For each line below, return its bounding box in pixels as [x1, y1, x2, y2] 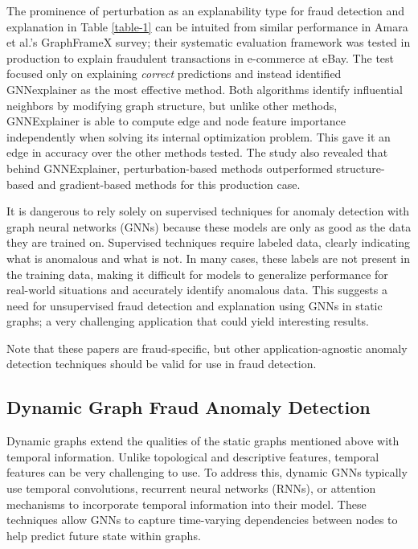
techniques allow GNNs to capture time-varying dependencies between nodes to [6, 511, 398, 528]
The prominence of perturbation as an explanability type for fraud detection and [6, 2, 405, 18]
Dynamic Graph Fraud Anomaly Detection [6, 395, 371, 420]
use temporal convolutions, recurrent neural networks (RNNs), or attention [6, 480, 376, 497]
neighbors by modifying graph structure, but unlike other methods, [6, 96, 338, 113]
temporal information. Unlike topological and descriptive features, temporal [6, 448, 379, 465]
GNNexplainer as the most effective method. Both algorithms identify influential [6, 80, 403, 97]
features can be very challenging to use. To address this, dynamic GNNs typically [6, 464, 408, 481]
